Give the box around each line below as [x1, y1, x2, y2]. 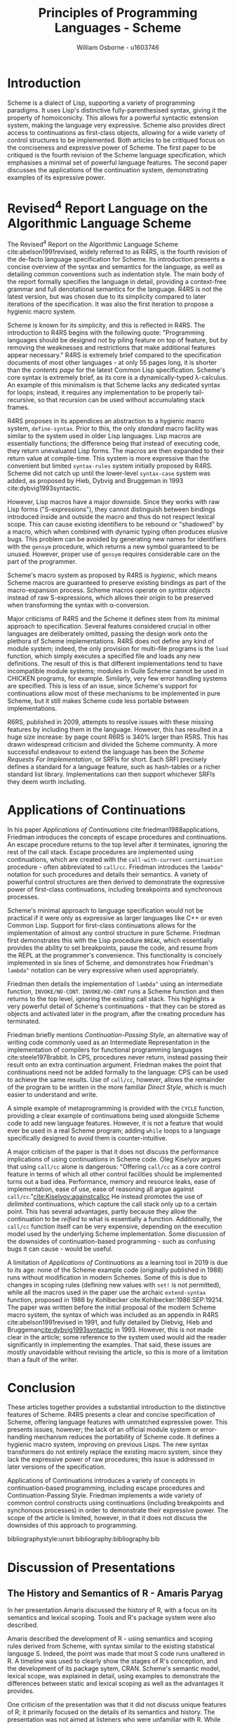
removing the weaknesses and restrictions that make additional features [7, 343, 216, 352]
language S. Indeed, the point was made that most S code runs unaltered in [7, 1649, 225, 1658]
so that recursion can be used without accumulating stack [37, 395, 206, 404]
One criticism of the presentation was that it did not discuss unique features [7, 1700, 227, 1709]
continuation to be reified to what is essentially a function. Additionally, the [7, 1214, 223, 1223]
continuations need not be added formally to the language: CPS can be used [7, 1067, 229, 1076]
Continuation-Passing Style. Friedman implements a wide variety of [7, 1491, 202, 1500]
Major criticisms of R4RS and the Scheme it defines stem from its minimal [7, 614, 220, 623]
